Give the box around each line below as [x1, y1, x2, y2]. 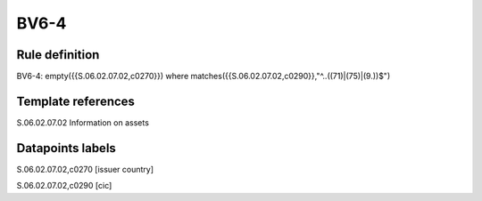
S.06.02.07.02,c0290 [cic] [16, 181, 112, 191]
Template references [16, 93, 136, 109]
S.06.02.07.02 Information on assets [16, 117, 149, 128]
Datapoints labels [16, 141, 116, 156]
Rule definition [16, 47, 100, 62]
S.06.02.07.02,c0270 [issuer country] [16, 164, 154, 174]
